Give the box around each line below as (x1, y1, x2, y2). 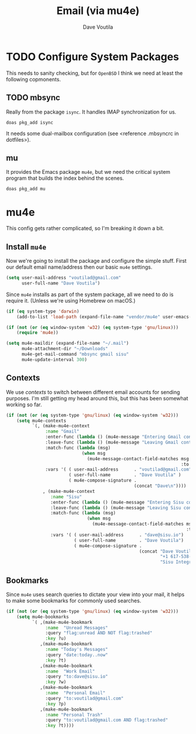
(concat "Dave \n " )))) (134, 483, 187, 489)
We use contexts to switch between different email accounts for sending (6, 388, 180, 396)
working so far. (6, 401, 42, 408)
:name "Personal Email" (45, 690, 106, 696)
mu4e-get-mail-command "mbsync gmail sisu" (21, 351, 129, 358)
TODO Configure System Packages (6, 50, 180, 63)
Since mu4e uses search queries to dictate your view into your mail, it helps (6, 591, 185, 598)
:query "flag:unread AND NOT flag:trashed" (45, 630, 153, 636)
